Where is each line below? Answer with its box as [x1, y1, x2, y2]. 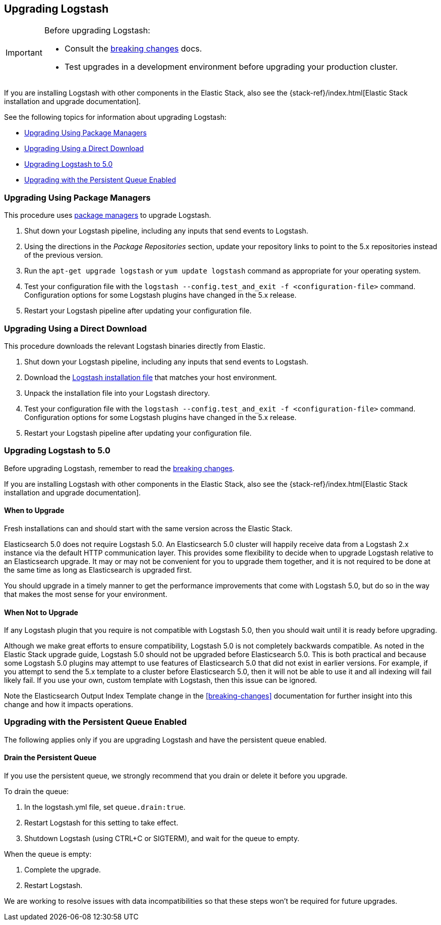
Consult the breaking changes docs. [64, 43, 202, 54]
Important [6, 48, 42, 58]
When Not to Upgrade [4, 608, 78, 617]
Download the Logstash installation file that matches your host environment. [24, 373, 277, 382]
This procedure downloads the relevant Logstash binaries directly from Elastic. [4, 341, 265, 350]
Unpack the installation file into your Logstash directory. [24, 388, 210, 397]
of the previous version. [24, 251, 103, 260]
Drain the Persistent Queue [4, 753, 97, 762]
